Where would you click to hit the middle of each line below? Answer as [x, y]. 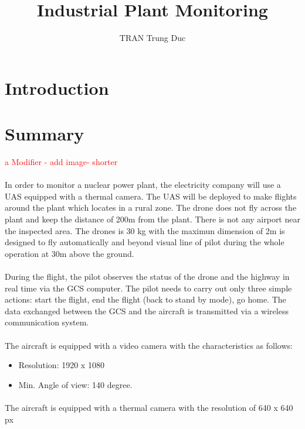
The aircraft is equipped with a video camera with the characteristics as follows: [149, 345]
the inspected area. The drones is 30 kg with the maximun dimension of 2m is [145, 230]
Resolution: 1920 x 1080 [61, 365]
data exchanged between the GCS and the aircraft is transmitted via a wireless [147, 310]
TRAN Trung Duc [152, 38]
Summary [45, 134]
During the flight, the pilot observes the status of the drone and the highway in [147, 276]
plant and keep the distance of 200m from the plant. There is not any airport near [152, 219]
